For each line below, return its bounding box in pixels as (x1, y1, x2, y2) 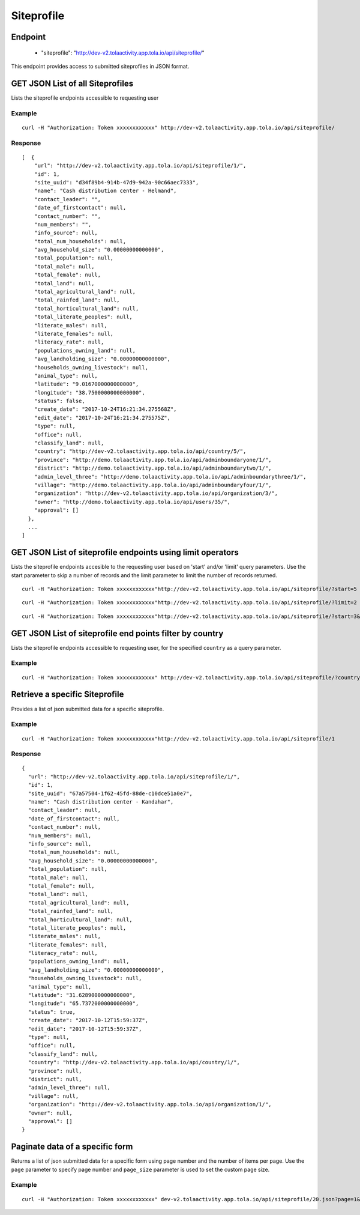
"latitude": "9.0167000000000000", (34, 381, 139, 387)
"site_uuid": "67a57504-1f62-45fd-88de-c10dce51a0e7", (28, 790, 193, 797)
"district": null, (28, 1076, 82, 1082)
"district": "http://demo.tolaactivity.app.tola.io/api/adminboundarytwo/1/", (34, 465, 272, 471)
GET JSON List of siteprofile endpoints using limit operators (11, 547, 239, 558)
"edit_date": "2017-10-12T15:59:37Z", (28, 1025, 142, 1032)
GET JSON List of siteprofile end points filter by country (11, 628, 224, 638)
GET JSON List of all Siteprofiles (11, 78, 134, 88)
